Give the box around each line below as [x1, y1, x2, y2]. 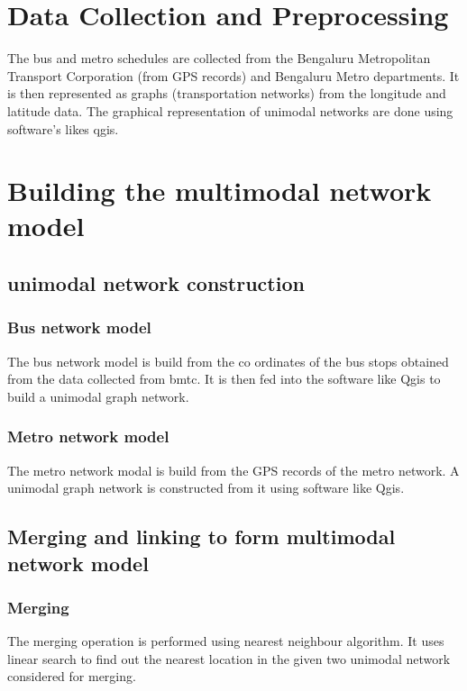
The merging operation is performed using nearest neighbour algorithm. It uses [7, 632, 444, 650]
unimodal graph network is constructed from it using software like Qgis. [7, 478, 405, 497]
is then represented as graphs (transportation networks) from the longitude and [7, 84, 446, 103]
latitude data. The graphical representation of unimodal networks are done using [7, 101, 453, 120]
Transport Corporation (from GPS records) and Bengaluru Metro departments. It [7, 66, 460, 85]
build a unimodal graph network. [7, 386, 189, 405]
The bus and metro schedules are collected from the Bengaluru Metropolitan [7, 49, 431, 68]
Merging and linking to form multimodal [7, 523, 396, 550]
